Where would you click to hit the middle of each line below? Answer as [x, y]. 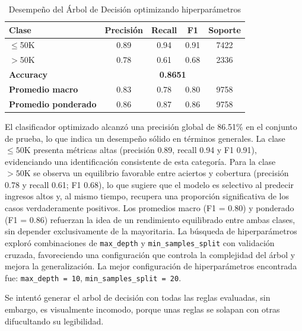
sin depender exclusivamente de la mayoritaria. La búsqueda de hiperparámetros [151, 231]
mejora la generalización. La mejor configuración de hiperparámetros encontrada [151, 266]
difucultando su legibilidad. [54, 321]
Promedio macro [44, 89]
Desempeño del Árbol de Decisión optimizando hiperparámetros [125, 9]
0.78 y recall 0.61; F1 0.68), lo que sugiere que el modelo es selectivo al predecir [150, 184]
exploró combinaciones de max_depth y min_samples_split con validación [140, 242]
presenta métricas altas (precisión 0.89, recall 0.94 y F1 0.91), [145, 150]
